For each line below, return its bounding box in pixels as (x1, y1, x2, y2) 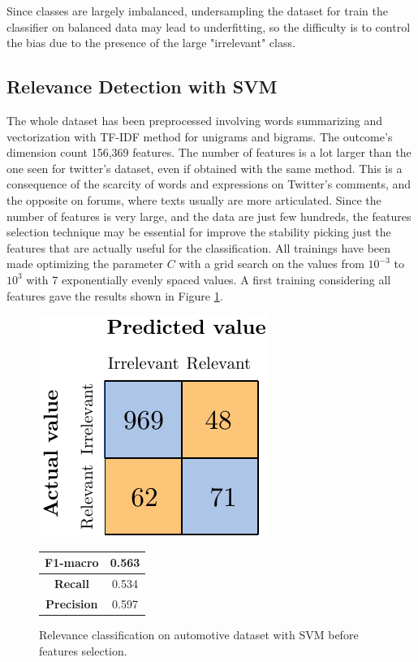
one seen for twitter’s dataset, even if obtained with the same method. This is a (6, 159, 403, 176)
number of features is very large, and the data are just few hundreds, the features (6, 207, 412, 224)
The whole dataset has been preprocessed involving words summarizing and (6, 111, 382, 128)
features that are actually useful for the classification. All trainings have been (6, 239, 391, 256)
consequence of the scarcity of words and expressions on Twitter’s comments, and (6, 175, 412, 193)
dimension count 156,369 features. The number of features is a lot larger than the (6, 144, 412, 161)
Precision (45, 595, 98, 612)
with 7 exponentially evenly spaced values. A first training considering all (26, 270, 391, 288)
